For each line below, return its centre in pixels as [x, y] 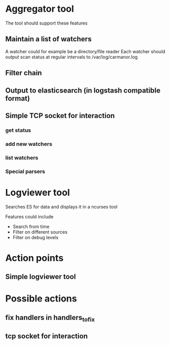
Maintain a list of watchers [49, 39]
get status [18, 130]
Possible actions [41, 299]
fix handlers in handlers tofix [50, 318]
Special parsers [25, 171]
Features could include [29, 216]
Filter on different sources [40, 232]
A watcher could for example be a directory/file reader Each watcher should [85, 51]
